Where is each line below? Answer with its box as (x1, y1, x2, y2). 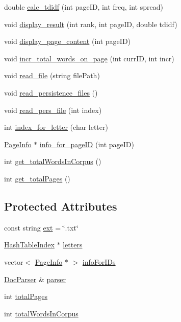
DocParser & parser (4, 273, 66, 284)
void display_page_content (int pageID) (4, 36, 131, 47)
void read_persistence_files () (4, 87, 98, 98)
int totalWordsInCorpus (4, 308, 79, 318)
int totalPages (4, 291, 48, 302)
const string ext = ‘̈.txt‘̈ (4, 222, 79, 233)
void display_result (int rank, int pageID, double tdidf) (4, 18, 177, 29)
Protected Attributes (4, 198, 117, 214)
